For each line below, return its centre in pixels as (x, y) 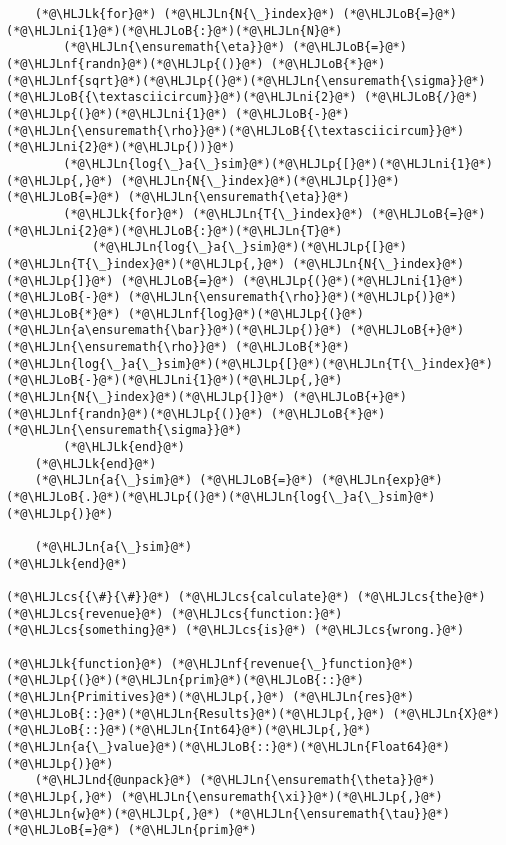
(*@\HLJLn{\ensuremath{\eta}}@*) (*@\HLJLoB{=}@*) (235, 47)
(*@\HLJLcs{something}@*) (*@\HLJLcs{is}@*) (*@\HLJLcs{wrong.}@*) (235, 630)
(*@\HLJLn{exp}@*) (381, 480)
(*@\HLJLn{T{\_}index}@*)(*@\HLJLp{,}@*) (146, 263)
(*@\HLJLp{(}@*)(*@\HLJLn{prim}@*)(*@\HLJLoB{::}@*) (185, 680)
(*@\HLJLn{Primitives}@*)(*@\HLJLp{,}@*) (146, 696)
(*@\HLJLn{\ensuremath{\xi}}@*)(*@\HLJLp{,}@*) (281, 796)
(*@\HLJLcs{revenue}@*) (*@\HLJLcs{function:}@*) (174, 613)
